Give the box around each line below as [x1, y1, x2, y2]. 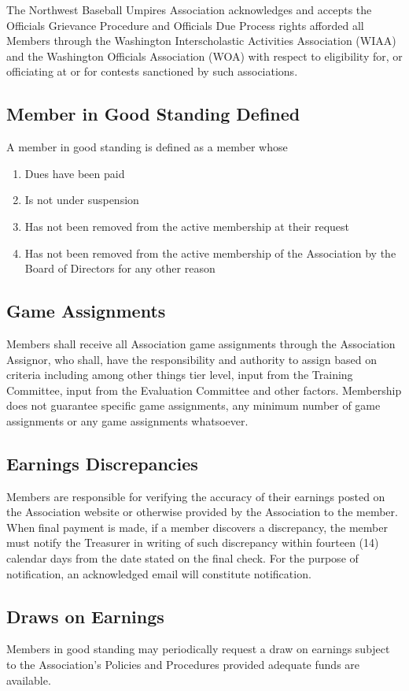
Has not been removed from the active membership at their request [24, 217, 350, 234]
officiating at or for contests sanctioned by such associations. [6, 63, 298, 80]
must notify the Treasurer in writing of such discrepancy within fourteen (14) [6, 534, 379, 551]
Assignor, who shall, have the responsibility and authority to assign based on [6, 351, 377, 367]
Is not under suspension [24, 191, 139, 208]
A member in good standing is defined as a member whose [6, 139, 288, 155]
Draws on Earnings [6, 604, 164, 628]
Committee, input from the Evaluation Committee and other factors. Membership [6, 381, 402, 398]
